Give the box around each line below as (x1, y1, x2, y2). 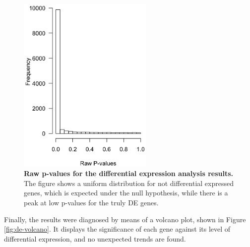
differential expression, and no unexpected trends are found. (4, 233, 186, 244)
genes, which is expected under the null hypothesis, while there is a (24, 187, 228, 198)
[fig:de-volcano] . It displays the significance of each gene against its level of (4, 224, 231, 234)
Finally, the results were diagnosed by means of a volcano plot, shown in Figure (4, 214, 246, 224)
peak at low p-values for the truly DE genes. (24, 197, 159, 208)
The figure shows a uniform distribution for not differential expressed (24, 178, 234, 188)
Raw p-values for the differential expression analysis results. (24, 168, 234, 179)
